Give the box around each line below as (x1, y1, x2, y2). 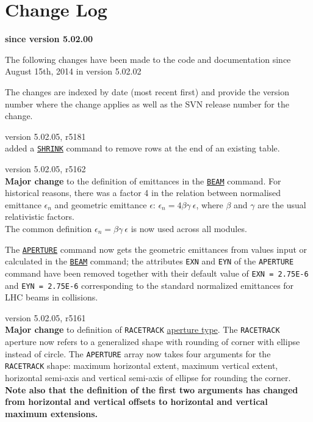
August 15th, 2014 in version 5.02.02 (5, 65, 142, 78)
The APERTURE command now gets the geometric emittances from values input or (5, 242, 308, 255)
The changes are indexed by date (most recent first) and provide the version (5, 85, 289, 98)
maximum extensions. (5, 407, 98, 420)
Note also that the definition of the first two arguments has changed (5, 383, 298, 396)
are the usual (257, 198, 306, 211)
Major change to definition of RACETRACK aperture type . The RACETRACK (5, 323, 280, 336)
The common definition (5, 222, 92, 235)
